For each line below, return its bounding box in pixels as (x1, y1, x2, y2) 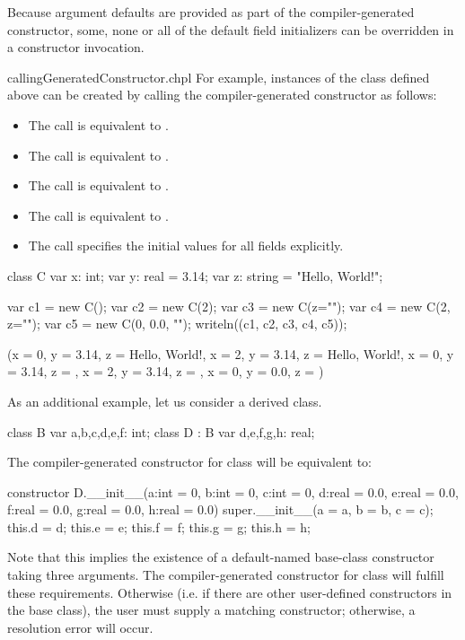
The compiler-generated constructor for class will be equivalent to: (7, 452, 373, 471)
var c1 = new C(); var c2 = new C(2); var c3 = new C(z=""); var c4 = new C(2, (7, 296, 451, 315)
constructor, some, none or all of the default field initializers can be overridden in (7, 20, 454, 39)
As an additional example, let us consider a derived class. (7, 391, 322, 410)
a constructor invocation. (7, 38, 145, 57)
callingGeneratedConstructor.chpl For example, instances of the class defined (7, 67, 430, 86)
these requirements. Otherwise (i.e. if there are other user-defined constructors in (7, 583, 452, 601)
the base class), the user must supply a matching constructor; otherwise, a (7, 601, 416, 619)
